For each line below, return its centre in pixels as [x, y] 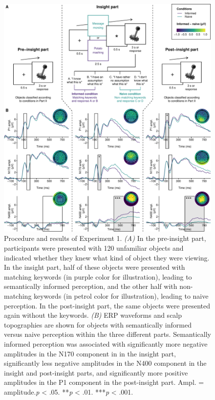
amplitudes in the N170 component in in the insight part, [90, 353]
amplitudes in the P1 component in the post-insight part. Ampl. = [104, 382]
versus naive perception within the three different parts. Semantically [107, 334]
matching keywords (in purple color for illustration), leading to [98, 276]
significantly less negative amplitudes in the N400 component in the [105, 363]
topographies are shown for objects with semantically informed [98, 324]
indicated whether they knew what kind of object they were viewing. [107, 257]
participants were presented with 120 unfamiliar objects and [94, 248]
